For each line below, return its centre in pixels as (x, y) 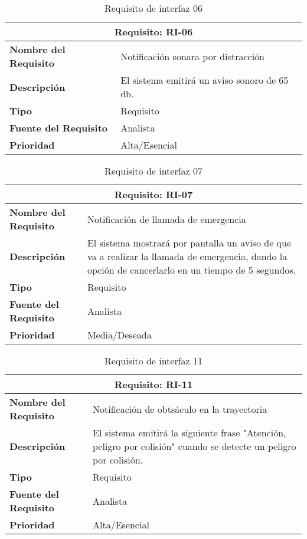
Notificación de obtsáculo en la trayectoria (180, 409)
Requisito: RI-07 (153, 194)
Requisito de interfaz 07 (153, 171)
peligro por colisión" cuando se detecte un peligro (194, 446)
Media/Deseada (119, 335)
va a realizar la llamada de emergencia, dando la (187, 256)
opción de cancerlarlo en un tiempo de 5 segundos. (192, 270)
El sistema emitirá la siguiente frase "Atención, (189, 433)
